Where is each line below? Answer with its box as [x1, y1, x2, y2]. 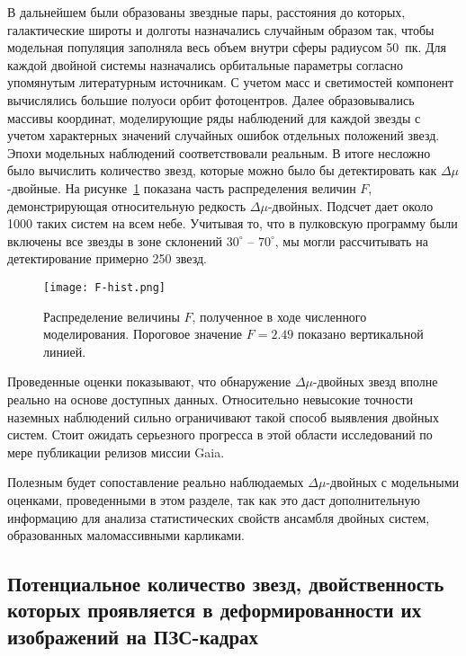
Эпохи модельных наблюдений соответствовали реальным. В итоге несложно [7, 143, 431, 162]
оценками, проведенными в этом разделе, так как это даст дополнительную [7, 490, 420, 509]
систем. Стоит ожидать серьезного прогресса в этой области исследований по [7, 425, 433, 444]
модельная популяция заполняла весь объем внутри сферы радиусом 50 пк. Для [7, 38, 447, 57]
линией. [43, 341, 86, 360]
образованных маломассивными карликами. [7, 526, 245, 545]
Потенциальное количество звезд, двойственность [7, 570, 444, 598]
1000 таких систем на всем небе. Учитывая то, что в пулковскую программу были [7, 214, 458, 233]
